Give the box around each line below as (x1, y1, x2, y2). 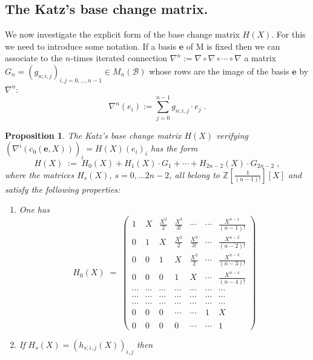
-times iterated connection (70, 52, 168, 64)
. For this (271, 28, 306, 41)
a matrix (244, 52, 277, 64)
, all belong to (169, 168, 220, 181)
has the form (151, 142, 198, 155)
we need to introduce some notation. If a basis (5, 39, 176, 52)
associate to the (5, 52, 63, 64)
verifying (216, 128, 248, 141)
